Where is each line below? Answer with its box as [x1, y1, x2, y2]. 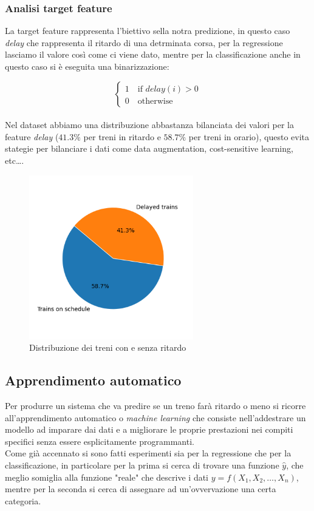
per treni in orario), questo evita [188, 130, 310, 143]
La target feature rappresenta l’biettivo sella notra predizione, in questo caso [5, 24, 290, 37]
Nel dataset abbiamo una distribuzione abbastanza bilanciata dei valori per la [5, 118, 294, 131]
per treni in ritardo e [83, 130, 161, 143]
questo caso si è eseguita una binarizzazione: [5, 60, 169, 72]
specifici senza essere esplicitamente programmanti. [5, 435, 194, 447]
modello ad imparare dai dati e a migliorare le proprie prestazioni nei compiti [5, 423, 293, 436]
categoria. [5, 494, 41, 507]
